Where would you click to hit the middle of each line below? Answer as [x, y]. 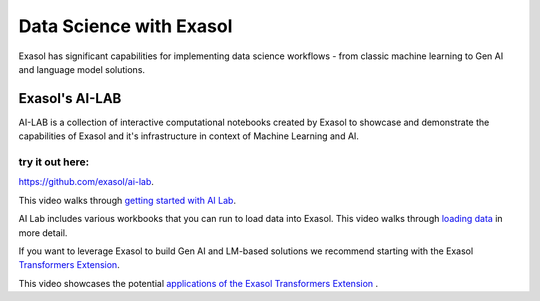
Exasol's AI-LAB [70, 98]
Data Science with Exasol [125, 26]
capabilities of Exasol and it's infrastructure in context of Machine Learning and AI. [189, 136]
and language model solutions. [81, 69]
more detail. [43, 232]
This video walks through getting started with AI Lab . [127, 200]
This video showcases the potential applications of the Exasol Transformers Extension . [198, 283]
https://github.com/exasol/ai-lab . [86, 182]
